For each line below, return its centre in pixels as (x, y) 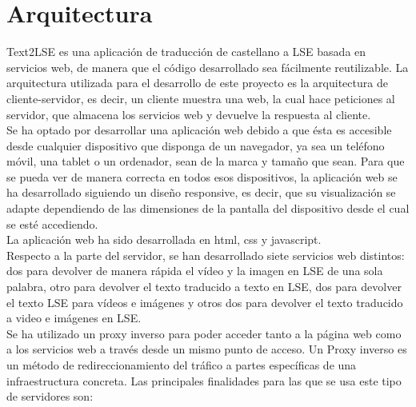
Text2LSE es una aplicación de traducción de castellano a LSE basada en (186, 52)
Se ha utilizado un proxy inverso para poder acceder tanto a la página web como (204, 333)
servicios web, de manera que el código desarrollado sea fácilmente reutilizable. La (208, 67)
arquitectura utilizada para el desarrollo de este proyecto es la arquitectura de (197, 83)
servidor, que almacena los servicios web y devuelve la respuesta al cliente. (189, 114)
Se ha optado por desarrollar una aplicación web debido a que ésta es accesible (199, 130)
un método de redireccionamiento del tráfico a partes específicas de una (182, 365)
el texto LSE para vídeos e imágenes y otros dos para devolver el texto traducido (205, 302)
